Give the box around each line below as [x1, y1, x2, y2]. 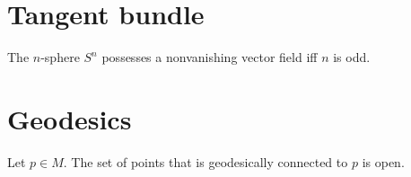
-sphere [40, 48, 80, 66]
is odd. [333, 48, 371, 66]
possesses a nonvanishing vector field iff [101, 48, 318, 66]
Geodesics [7, 100, 132, 137]
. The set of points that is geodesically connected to [63, 152, 348, 171]
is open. [362, 152, 405, 171]
